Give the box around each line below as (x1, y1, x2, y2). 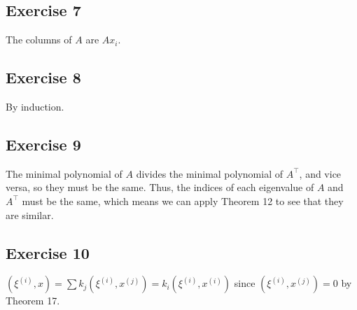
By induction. (6, 99, 64, 113)
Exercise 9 (6, 133, 81, 155)
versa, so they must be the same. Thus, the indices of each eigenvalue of (6, 180, 314, 195)
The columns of (6, 32, 72, 47)
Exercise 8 (6, 66, 81, 88)
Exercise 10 (6, 241, 90, 263)
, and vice (299, 166, 342, 181)
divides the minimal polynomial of (136, 166, 283, 181)
